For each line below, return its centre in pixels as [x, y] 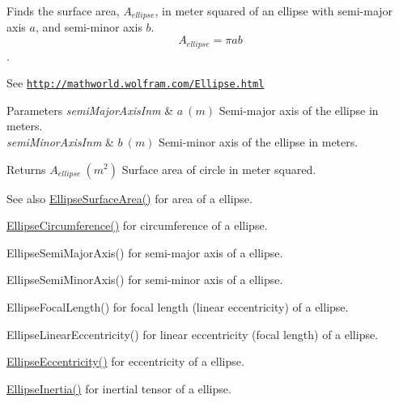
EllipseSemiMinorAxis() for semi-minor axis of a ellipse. [145, 280]
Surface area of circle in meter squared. [219, 169]
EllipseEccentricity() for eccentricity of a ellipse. [125, 361]
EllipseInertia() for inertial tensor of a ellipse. [119, 388]
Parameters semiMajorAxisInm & [90, 110]
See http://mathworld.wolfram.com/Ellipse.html [136, 83]
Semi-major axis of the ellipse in [299, 110]
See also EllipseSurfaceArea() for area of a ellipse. [129, 198]
